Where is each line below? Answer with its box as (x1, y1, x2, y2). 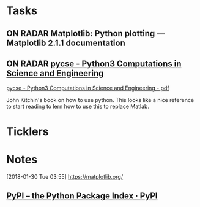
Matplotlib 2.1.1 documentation (6, 37, 125, 48)
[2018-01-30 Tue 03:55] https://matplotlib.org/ (6, 173, 124, 180)
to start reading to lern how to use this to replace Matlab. (6, 103, 150, 111)
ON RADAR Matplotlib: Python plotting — (6, 28, 165, 39)
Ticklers (6, 124, 49, 138)
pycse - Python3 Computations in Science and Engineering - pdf (6, 84, 169, 92)
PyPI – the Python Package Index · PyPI (6, 190, 158, 201)
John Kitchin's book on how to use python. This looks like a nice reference (6, 96, 194, 104)
